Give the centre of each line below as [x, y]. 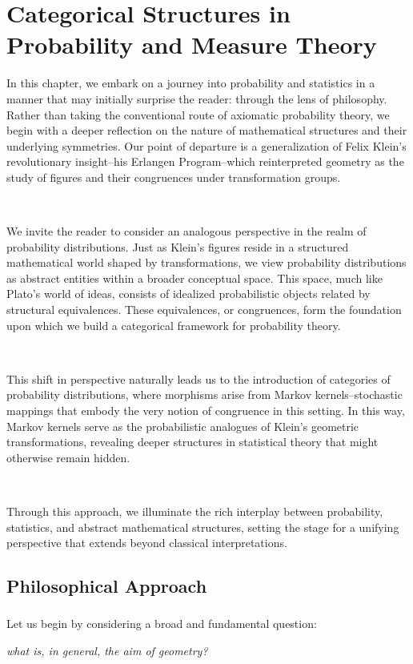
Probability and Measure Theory [192, 44]
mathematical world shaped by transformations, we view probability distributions [206, 262]
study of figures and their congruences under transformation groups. [174, 177]
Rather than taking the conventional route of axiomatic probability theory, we [198, 114]
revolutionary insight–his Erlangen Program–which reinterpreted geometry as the [205, 161]
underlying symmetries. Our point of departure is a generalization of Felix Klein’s [206, 145]
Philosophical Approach [107, 586]
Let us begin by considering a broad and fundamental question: [162, 624]
